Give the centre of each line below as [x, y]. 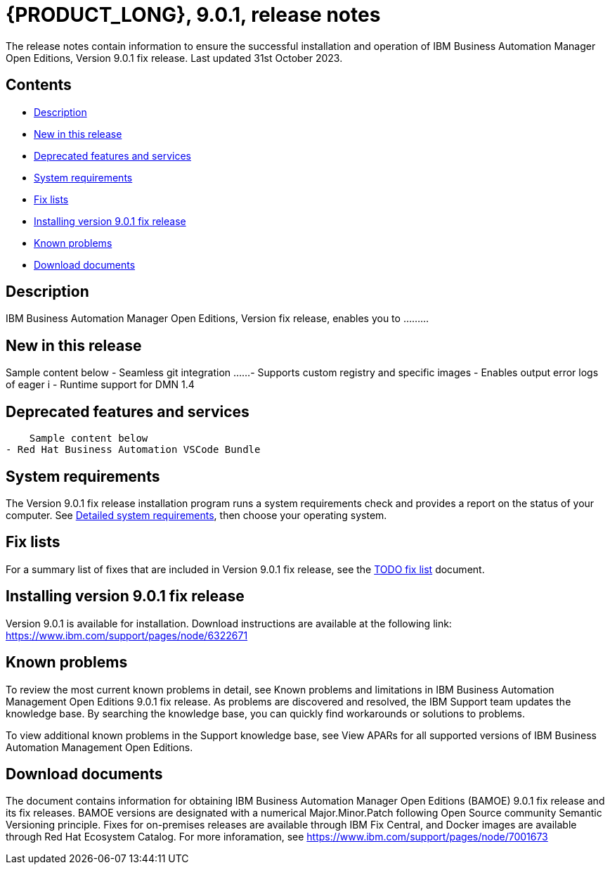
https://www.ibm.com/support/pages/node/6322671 [127, 635]
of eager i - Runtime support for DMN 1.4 [100, 385]
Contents [39, 85]
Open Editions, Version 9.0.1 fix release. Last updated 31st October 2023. [174, 58]
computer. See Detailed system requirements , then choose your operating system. [196, 515]
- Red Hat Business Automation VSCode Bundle [133, 450]
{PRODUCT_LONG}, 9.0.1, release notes [193, 15]
